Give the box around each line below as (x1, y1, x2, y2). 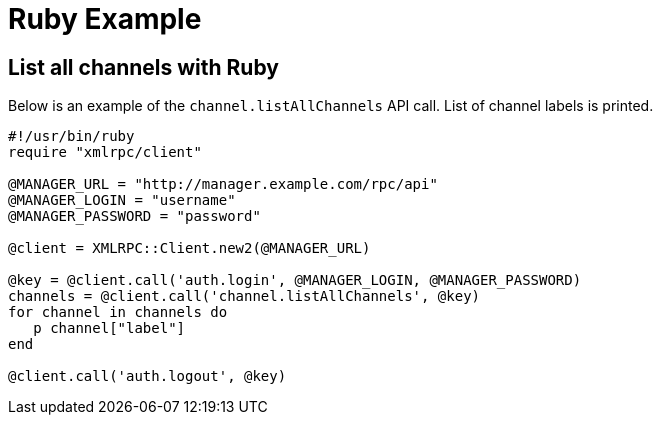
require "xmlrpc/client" (8, 144, 202, 161)
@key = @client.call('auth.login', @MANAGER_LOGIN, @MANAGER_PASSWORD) (8, 272, 582, 289)
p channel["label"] (33, 320, 186, 337)
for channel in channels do (8, 304, 228, 321)
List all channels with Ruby (8, 54, 279, 80)
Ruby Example (8, 2, 202, 36)
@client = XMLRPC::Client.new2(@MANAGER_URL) (8, 240, 371, 257)
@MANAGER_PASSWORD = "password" (8, 208, 261, 225)
